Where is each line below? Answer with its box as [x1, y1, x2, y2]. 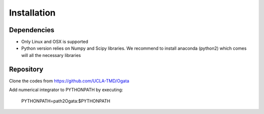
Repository [9, 65, 44, 73]
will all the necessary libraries [21, 52, 81, 58]
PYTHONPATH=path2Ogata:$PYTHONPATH [21, 98, 110, 104]
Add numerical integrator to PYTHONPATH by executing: [9, 87, 123, 93]
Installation [9, 7, 56, 18]
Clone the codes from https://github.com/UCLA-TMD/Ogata [9, 78, 130, 84]
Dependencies [9, 26, 55, 34]
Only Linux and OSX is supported [21, 39, 88, 45]
